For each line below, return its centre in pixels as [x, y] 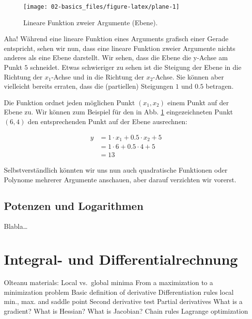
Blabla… [16, 226]
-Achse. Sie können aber [188, 76]
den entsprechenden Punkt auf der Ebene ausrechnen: [108, 121]
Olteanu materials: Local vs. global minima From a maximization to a [109, 282]
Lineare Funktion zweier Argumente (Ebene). [91, 22]
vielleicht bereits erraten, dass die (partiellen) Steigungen [89, 86]
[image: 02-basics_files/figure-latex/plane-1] [102, 7]
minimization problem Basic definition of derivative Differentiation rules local [119, 292]
